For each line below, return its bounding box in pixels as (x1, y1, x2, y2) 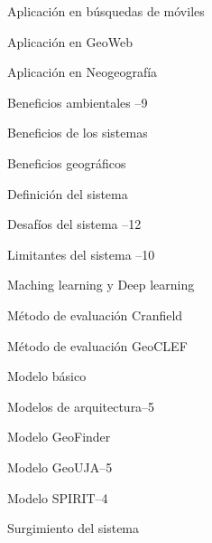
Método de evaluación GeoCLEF (7, 336, 188, 355)
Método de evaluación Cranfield (7, 305, 183, 324)
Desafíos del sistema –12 (7, 214, 142, 233)
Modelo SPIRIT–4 (7, 488, 108, 507)
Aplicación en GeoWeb (7, 32, 133, 51)
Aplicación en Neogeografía (7, 62, 158, 81)
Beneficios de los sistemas (7, 123, 148, 142)
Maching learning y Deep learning (7, 275, 195, 294)
